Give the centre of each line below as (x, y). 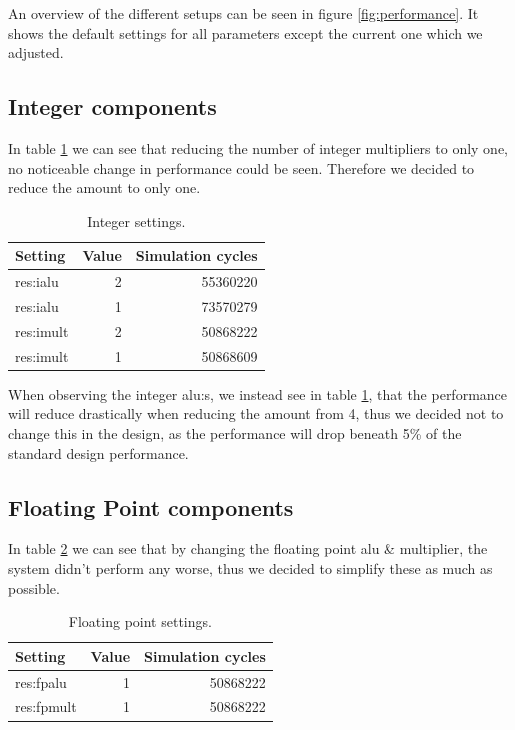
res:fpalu (41, 681)
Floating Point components (151, 506)
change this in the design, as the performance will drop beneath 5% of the (235, 433)
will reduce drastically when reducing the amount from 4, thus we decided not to (256, 413)
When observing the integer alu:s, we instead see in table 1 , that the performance (258, 393)
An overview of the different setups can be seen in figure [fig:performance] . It (243, 13)
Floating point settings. (140, 621)
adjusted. (36, 52)
